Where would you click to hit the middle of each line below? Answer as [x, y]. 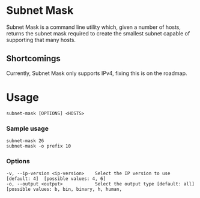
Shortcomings [34, 58]
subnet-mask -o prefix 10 [38, 146]
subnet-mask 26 [25, 141]
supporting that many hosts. [41, 40]
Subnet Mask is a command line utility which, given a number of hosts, [94, 27]
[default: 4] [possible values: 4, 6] [56, 179]
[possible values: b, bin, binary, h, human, [64, 190]
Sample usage [28, 128]
